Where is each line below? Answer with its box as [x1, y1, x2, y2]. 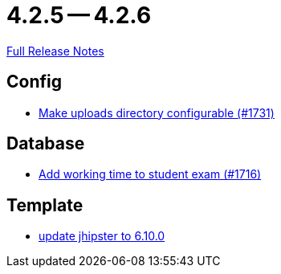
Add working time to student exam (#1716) [39, 167, 262, 182]
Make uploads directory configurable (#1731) [39, 105, 275, 120]
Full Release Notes [6, 43, 104, 58]
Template [6, 194, 83, 215]
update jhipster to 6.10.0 [39, 229, 165, 243]
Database [6, 133, 85, 154]
